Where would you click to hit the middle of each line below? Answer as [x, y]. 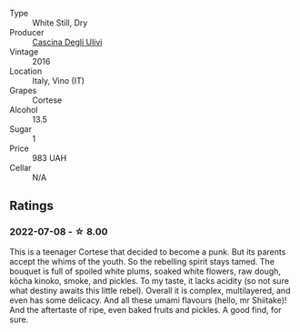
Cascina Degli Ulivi [67, 42]
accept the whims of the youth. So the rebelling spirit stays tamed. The [142, 261]
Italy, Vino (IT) [58, 80]
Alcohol [24, 110]
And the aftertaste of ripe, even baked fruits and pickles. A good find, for [145, 309]
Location [26, 71]
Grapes [23, 91]
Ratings [32, 206]
